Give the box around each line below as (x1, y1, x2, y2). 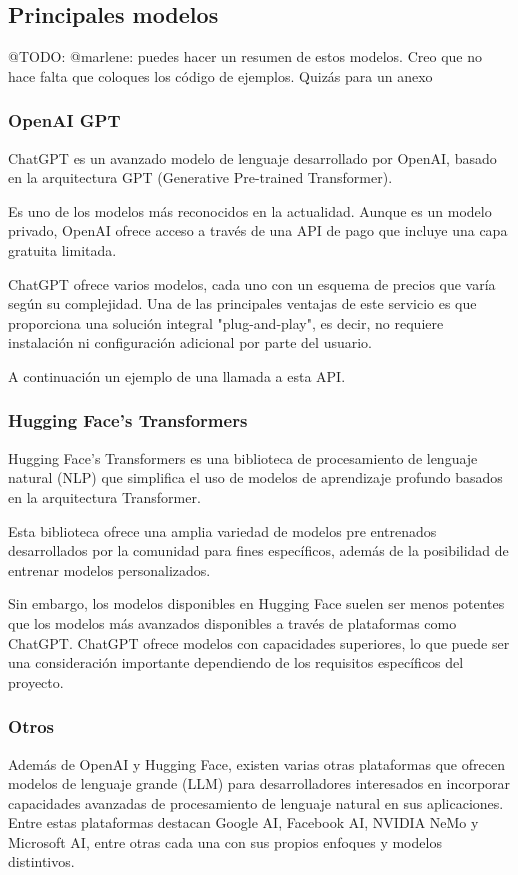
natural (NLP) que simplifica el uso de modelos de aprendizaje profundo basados (8, 467, 503, 488)
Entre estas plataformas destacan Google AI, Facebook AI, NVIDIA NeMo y (8, 812, 479, 833)
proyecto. (8, 671, 64, 692)
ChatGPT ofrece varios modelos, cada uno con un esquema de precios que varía (8, 273, 496, 294)
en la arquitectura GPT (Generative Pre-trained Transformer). (8, 167, 393, 188)
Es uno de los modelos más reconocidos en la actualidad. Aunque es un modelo (8, 200, 492, 221)
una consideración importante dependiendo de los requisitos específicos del (8, 652, 464, 673)
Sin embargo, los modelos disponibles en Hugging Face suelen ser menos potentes (8, 593, 505, 614)
